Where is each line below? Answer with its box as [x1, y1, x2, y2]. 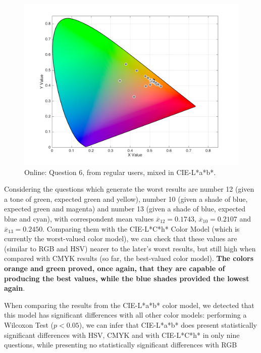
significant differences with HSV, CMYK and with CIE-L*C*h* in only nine [4, 329, 240, 340]
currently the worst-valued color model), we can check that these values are [4, 233, 237, 244]
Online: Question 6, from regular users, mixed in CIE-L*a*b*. [24, 166, 216, 177]
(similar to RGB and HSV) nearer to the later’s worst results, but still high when [4, 243, 256, 253]
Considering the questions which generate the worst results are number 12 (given [4, 184, 254, 194]
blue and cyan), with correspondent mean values [4, 213, 154, 224]
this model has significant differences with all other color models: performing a [4, 310, 247, 320]
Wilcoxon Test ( [4, 319, 54, 330]
